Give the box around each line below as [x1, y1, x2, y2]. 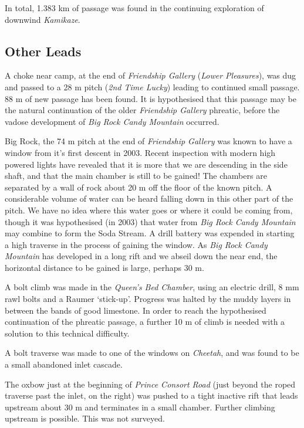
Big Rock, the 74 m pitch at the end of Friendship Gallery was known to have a [5, 135, 292, 147]
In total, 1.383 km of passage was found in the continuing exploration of [5, 2, 264, 13]
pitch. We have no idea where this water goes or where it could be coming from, [5, 203, 293, 216]
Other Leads [5, 42, 82, 60]
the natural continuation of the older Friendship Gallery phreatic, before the [5, 104, 280, 116]
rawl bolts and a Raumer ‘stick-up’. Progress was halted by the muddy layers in [5, 293, 291, 305]
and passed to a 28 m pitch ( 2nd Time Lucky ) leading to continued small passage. [5, 80, 300, 93]
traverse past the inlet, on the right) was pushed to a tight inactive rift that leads [5, 389, 298, 402]
